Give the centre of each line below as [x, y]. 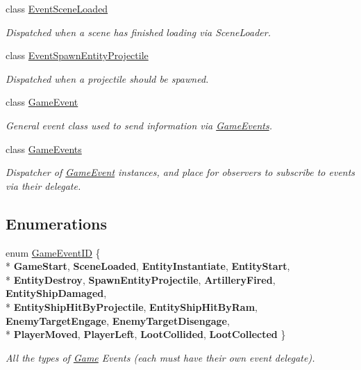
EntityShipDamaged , [56, 293]
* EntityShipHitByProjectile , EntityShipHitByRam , [132, 306]
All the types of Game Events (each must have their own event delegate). [160, 357]
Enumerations [57, 223]
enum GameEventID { [53, 252]
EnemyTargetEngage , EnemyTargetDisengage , [118, 320]
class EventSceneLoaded [57, 8]
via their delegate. [43, 185]
